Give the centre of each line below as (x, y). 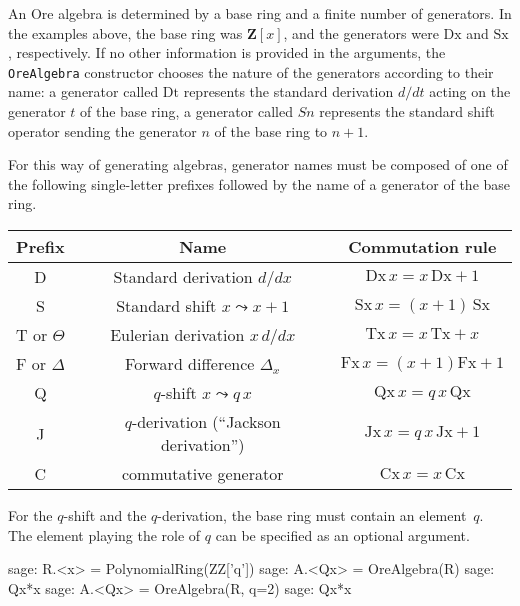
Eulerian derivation (177, 334)
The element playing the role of (104, 534)
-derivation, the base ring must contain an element (312, 515)
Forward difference (190, 363)
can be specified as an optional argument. (342, 534)
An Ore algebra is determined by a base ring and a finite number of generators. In (260, 13)
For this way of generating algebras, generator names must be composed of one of (258, 164)
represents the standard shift (407, 111)
